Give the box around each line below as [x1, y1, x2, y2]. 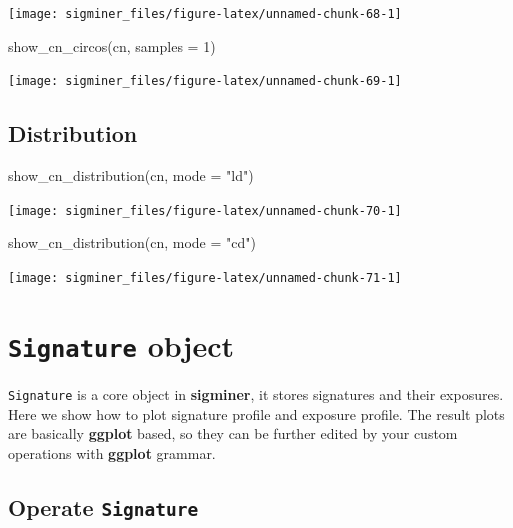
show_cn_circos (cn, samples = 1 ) [8, 35, 216, 56]
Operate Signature [8, 491, 199, 522]
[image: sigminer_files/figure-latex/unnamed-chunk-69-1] [8, 74, 402, 89]
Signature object [8, 324, 234, 365]
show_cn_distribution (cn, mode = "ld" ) [8, 165, 254, 186]
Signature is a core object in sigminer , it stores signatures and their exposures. [8, 383, 504, 404]
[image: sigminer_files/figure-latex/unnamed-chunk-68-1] [8, 7, 402, 21]
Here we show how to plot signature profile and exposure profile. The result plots [8, 403, 505, 424]
